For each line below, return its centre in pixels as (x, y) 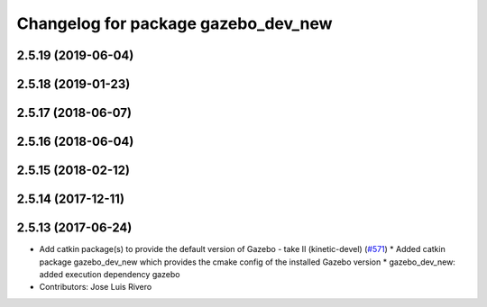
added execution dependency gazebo (110, 274)
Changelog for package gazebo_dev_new (175, 23)
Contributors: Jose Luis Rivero (96, 287)
